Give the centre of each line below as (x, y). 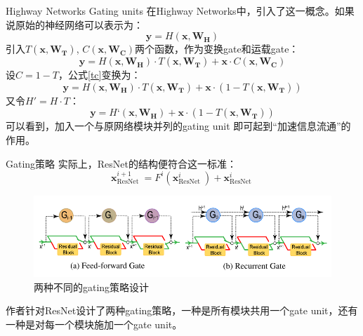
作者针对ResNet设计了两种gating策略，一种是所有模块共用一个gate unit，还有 (182, 310)
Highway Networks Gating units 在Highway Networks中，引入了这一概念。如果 (180, 11)
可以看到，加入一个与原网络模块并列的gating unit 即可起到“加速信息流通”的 (178, 126)
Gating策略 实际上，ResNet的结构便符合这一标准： (121, 163)
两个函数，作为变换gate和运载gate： (217, 49)
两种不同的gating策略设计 (92, 287)
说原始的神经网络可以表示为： (74, 24)
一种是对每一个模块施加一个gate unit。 (94, 324)
